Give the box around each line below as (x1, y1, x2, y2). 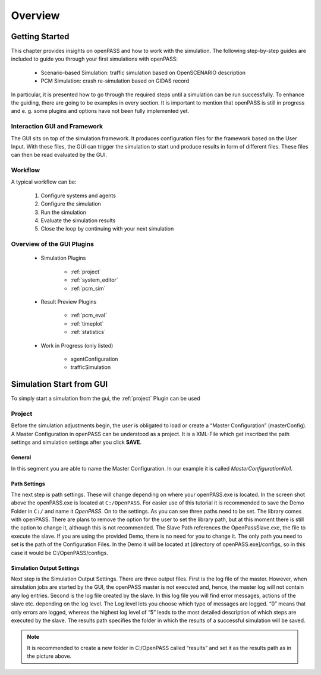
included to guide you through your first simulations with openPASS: (11, 55, 178, 62)
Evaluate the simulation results (40, 217, 116, 224)
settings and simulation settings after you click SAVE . (11, 439, 142, 446)
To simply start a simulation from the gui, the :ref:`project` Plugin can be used (11, 395, 200, 402)
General (11, 454, 32, 461)
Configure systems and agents (40, 192, 116, 199)
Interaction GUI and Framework (11, 122, 103, 131)
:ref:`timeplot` (70, 320, 104, 327)
